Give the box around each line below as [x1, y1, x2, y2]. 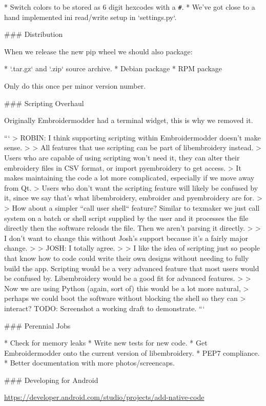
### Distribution [4, 29, 63, 39]
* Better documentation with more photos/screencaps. [4, 357, 175, 368]
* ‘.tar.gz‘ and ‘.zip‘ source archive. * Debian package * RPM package [4, 63, 222, 74]
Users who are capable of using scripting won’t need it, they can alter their [4, 152, 240, 163]
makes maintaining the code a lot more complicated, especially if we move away [4, 172, 255, 183]
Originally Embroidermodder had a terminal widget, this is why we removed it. [4, 115, 253, 126]
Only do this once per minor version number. [4, 80, 146, 91]
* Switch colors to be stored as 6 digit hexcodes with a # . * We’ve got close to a [4, 2, 255, 12]
